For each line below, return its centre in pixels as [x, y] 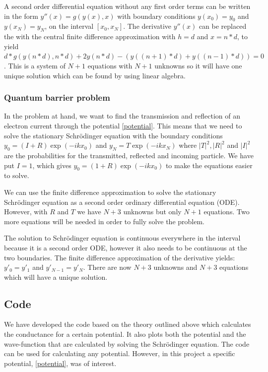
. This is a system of [35, 65]
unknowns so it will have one [198, 65]
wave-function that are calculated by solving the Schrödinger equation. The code [127, 343]
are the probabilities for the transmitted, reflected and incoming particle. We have [129, 155]
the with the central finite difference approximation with [90, 36]
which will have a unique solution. [56, 277]
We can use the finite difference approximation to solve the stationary [110, 192]
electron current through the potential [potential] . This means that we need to [123, 125]
